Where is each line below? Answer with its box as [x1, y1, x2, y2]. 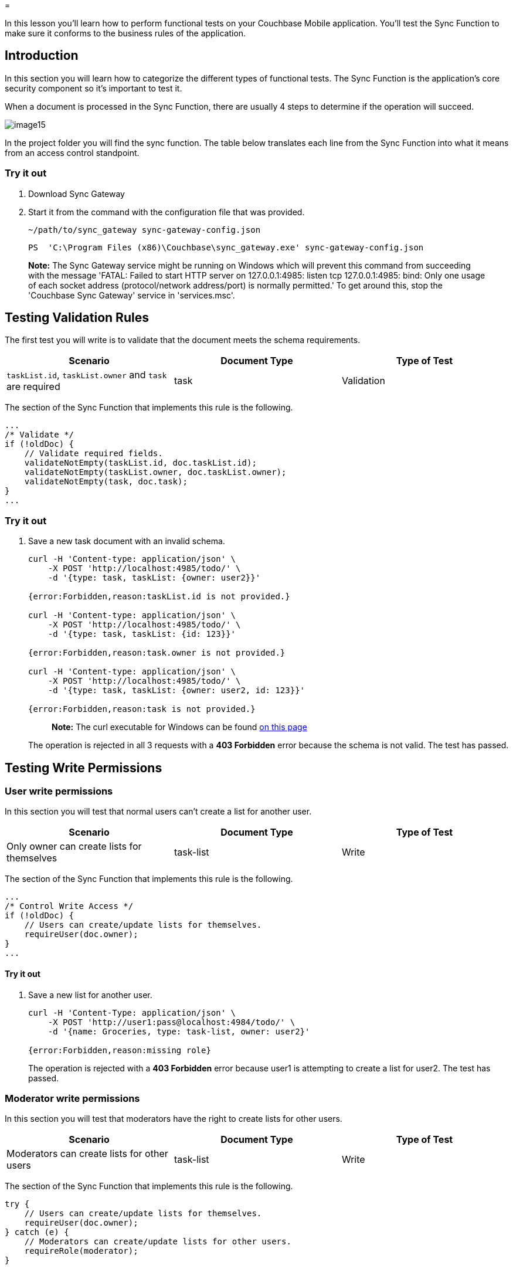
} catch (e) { [5, 1227, 69, 1237]
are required [6, 381, 60, 393]
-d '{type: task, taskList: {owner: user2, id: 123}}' [47, 686, 305, 695]
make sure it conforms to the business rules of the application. [5, 28, 246, 38]
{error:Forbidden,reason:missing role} [28, 1045, 211, 1055]
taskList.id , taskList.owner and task [6, 369, 167, 381]
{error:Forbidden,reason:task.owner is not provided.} [28, 648, 286, 658]
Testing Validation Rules [5, 310, 149, 325]
